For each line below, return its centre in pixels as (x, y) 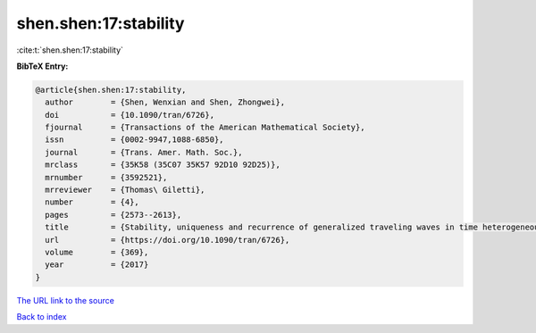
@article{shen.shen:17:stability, (111, 90)
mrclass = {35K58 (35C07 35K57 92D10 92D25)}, (163, 165)
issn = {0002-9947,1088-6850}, (134, 140)
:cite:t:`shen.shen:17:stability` (70, 50)
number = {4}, (92, 202)
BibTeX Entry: (42, 66)
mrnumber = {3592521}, (106, 177)
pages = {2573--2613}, (113, 215)
